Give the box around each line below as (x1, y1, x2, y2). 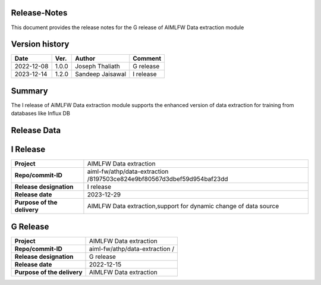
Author (75, 54, 96, 62)
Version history (11, 39, 70, 49)
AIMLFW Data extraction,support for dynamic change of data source (87, 202, 279, 211)
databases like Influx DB (11, 110, 71, 117)
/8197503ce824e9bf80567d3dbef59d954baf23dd (87, 175, 228, 183)
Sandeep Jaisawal (75, 70, 127, 79)
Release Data (11, 126, 61, 136)
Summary (11, 86, 48, 96)
